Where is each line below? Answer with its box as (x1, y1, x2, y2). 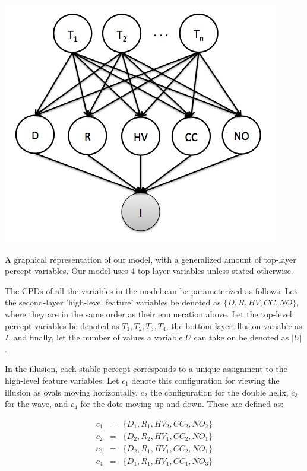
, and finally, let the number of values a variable (8, 331, 183, 343)
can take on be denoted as (194, 331, 289, 343)
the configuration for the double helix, (150, 386, 289, 398)
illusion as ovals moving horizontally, (5, 386, 138, 398)
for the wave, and (5, 397, 68, 410)
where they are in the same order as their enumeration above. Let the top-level (5, 307, 292, 320)
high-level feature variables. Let (5, 374, 119, 386)
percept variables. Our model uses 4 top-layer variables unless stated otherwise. (5, 265, 293, 277)
